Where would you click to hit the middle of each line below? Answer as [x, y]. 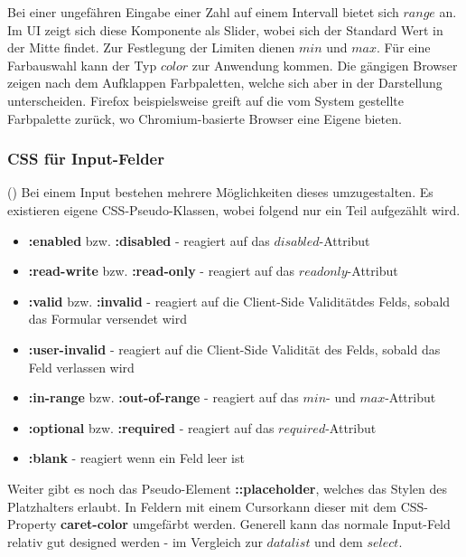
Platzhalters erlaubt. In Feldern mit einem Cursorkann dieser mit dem [202, 506]
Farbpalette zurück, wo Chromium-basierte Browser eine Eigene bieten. [205, 118]
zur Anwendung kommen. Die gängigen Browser [325, 65]
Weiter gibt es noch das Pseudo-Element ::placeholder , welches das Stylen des [228, 488]
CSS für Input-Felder [86, 159]
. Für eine [403, 47]
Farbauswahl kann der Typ [82, 65]
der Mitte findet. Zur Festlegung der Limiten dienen [151, 47]
